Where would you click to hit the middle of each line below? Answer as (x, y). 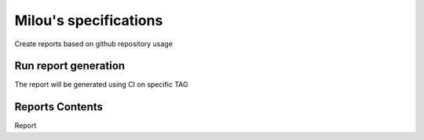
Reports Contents (59, 107)
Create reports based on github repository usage (93, 44)
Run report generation (70, 66)
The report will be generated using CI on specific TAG (101, 84)
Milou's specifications (89, 20)
